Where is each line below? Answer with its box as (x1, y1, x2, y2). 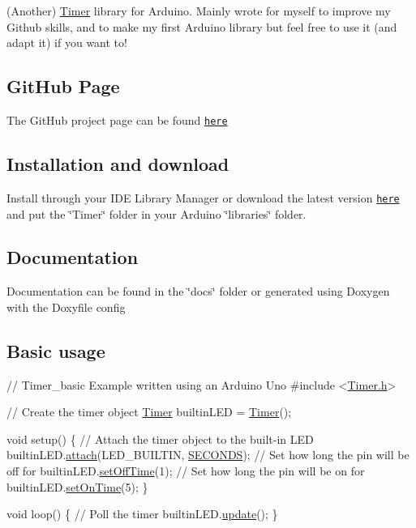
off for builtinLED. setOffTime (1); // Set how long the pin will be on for (6, 462, 365, 479)
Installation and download (6, 151, 229, 177)
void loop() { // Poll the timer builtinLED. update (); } (6, 505, 278, 522)
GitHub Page (6, 74, 120, 99)
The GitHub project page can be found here (6, 111, 228, 128)
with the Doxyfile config (6, 298, 126, 315)
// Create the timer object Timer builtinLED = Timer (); (6, 403, 292, 420)
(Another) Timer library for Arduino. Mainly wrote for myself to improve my (6, 2, 391, 19)
